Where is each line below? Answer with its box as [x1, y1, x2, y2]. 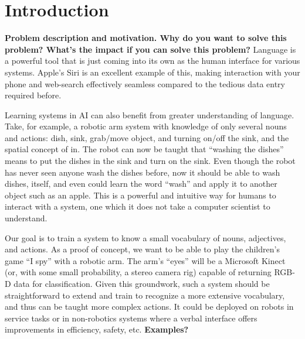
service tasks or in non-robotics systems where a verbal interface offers [5, 311, 257, 324]
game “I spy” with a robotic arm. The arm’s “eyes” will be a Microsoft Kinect [5, 254, 286, 266]
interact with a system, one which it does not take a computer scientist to [5, 200, 270, 213]
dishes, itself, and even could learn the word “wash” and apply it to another [5, 177, 277, 190]
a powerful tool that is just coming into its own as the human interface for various [5, 54, 300, 67]
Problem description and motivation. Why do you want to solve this [5, 32, 287, 44]
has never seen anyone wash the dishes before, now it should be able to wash [5, 166, 280, 178]
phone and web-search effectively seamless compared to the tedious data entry [5, 77, 285, 90]
